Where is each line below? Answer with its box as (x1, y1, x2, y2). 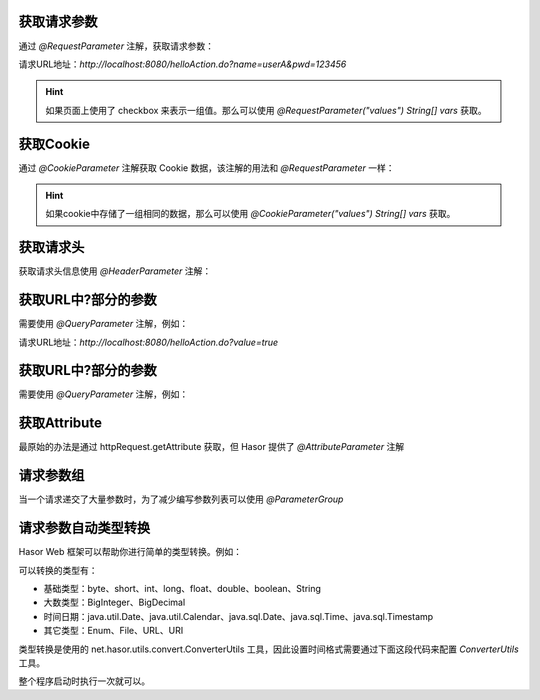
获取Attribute (18, 415, 102, 432)
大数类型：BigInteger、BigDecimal (43, 596, 186, 609)
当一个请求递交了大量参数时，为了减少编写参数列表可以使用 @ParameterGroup (18, 493, 344, 505)
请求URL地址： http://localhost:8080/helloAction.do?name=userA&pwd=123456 (18, 58, 347, 70)
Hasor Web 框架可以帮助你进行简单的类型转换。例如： (18, 546, 243, 558)
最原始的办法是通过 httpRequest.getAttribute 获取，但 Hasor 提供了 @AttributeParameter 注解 (18, 441, 405, 453)
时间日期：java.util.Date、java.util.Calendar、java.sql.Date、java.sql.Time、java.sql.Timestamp (43, 610, 434, 622)
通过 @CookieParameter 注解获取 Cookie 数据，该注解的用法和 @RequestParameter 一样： (18, 161, 395, 174)
